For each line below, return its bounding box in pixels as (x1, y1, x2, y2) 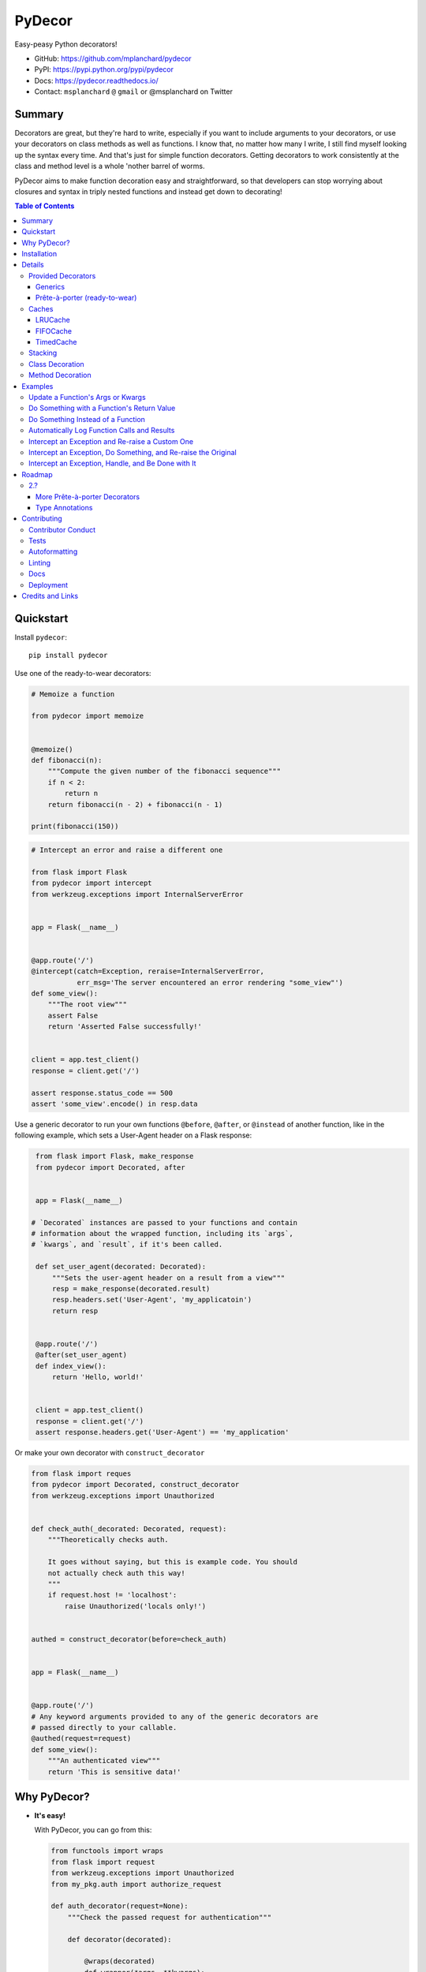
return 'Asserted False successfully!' (47, 1022, 203, 1031)
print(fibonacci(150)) (31, 822, 119, 831)
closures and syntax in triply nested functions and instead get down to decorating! (14, 186, 283, 196)
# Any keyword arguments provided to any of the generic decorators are (31, 1712, 319, 1721)
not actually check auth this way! (47, 1568, 185, 1578)
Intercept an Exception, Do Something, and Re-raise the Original (28, 447, 237, 457)
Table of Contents (14, 201, 75, 211)
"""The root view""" (47, 1000, 128, 1009)
